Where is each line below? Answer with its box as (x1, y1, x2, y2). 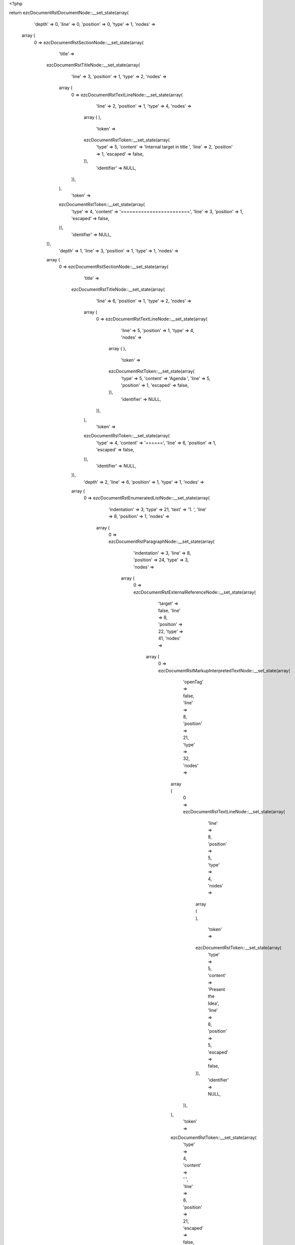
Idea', (208, 1000, 220, 1006)
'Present (208, 987, 225, 993)
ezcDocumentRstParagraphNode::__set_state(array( (108, 538, 215, 545)
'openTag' (183, 679, 204, 685)
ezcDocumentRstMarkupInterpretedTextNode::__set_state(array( (158, 667, 291, 673)
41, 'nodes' (158, 635, 181, 641)
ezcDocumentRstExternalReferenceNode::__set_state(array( (133, 589, 256, 595)
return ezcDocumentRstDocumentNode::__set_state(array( (9, 10, 129, 16)
